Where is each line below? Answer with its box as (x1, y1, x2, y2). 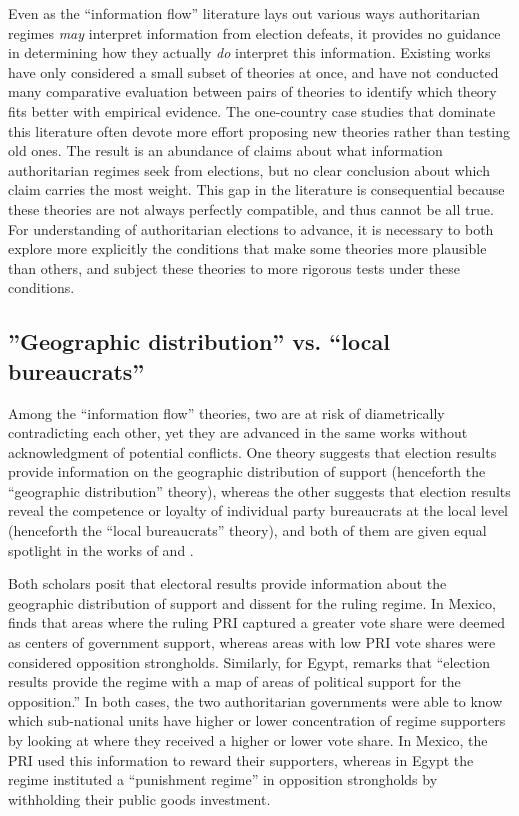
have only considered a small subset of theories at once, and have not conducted (8, 61, 499, 82)
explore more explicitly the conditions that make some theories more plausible (8, 238, 487, 259)
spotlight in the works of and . (8, 539, 194, 560)
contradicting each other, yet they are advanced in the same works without (8, 422, 468, 443)
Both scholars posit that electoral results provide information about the (8, 573, 447, 594)
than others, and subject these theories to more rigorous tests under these (8, 257, 460, 278)
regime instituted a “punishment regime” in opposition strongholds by (8, 769, 438, 790)
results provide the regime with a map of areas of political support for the (8, 671, 461, 692)
